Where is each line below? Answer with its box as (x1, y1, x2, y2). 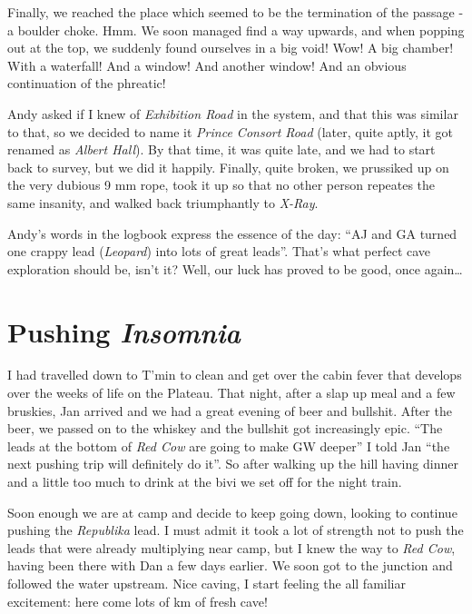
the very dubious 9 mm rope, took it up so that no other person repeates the (7, 175, 436, 194)
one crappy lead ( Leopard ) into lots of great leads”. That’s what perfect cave (7, 242, 431, 261)
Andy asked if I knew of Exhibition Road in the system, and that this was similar (7, 104, 458, 123)
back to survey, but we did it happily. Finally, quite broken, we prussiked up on (7, 157, 449, 176)
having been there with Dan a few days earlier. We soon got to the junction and (7, 556, 453, 575)
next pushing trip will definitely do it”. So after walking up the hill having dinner (7, 454, 458, 473)
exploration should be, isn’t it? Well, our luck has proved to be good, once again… (7, 259, 463, 278)
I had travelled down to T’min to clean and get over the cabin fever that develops (7, 365, 462, 384)
